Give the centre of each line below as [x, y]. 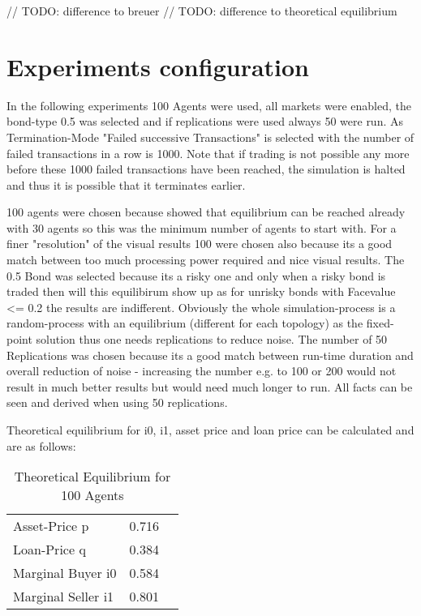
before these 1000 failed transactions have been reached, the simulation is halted [206, 169]
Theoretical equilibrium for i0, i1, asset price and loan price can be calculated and [210, 430]
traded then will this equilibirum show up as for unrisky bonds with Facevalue [201, 291]
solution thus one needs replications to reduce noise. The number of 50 [212, 339]
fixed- [380, 323]
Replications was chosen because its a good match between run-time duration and [210, 355]
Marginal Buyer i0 [65, 573]
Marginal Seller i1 [64, 597]
